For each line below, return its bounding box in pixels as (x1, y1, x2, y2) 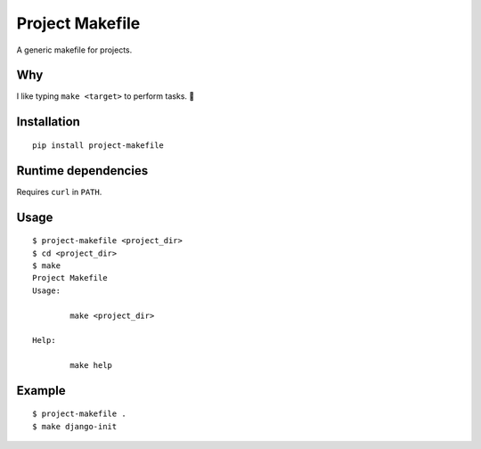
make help (69, 361, 113, 371)
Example (16, 383, 66, 398)
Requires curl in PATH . (16, 186, 102, 197)
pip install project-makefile (32, 140, 165, 151)
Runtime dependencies (16, 163, 149, 178)
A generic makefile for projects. (16, 45, 133, 55)
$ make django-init (32, 421, 118, 431)
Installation (16, 114, 80, 129)
